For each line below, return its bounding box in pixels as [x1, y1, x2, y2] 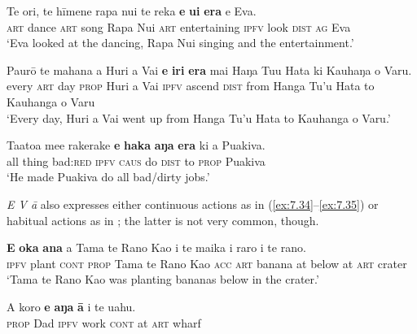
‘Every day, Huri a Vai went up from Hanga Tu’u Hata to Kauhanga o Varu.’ [7, 109, 391, 126]
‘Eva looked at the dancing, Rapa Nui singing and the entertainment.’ [7, 34, 354, 51]
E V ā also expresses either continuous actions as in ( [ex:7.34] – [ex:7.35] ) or [7, 195, 379, 212]
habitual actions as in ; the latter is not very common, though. [7, 211, 319, 228]
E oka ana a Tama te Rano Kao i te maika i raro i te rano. [7, 239, 306, 256]
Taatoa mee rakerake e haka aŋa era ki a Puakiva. [7, 137, 266, 154]
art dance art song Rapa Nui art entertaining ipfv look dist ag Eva [7, 18, 351, 35]
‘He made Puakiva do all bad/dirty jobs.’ [7, 168, 210, 185]
